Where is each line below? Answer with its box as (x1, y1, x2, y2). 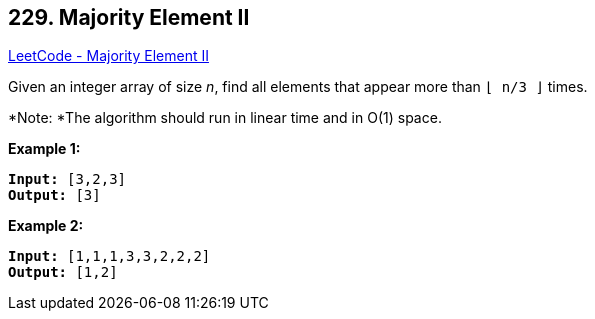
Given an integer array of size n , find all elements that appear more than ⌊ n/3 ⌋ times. (8, 78, 588, 96)
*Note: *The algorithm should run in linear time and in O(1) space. (8, 109, 442, 127)
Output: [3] (8, 187, 101, 204)
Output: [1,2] (8, 264, 118, 281)
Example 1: (8, 140, 81, 158)
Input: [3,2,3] (8, 171, 127, 188)
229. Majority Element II (8, 5, 250, 30)
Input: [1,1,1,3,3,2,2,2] (8, 248, 211, 265)
